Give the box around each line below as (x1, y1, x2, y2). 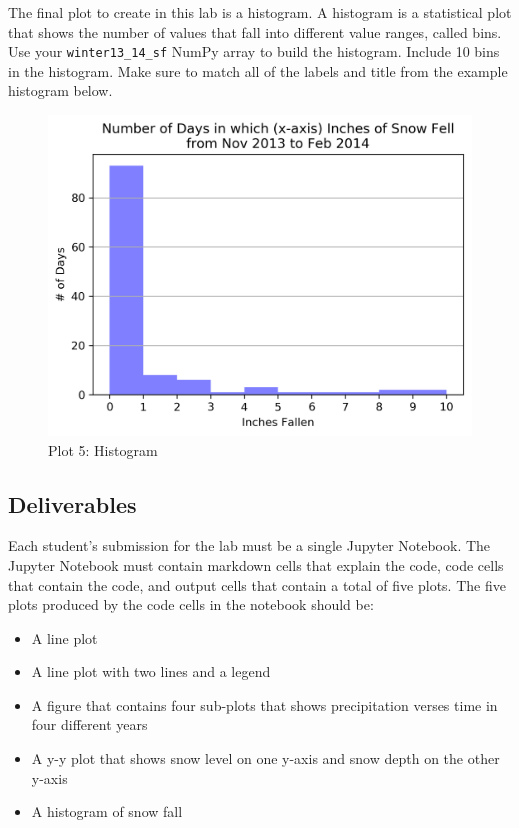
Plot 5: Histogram (48, 439, 158, 460)
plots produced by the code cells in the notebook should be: (8, 594, 374, 615)
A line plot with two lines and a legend (31, 661, 271, 682)
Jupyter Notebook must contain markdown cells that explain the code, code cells (8, 554, 504, 575)
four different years (31, 714, 148, 735)
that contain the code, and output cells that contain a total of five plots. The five (8, 574, 506, 595)
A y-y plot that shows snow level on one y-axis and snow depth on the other (31, 748, 500, 769)
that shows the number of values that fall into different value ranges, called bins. (8, 21, 502, 42)
